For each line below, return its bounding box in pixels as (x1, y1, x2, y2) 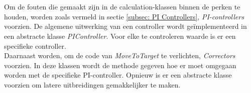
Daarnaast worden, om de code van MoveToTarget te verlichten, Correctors (4, 50, 235, 61)
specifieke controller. (4, 40, 66, 51)
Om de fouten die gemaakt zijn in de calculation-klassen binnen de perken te (4, 1, 240, 12)
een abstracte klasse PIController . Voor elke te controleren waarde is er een (4, 30, 236, 41)
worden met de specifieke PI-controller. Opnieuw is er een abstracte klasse (4, 70, 232, 80)
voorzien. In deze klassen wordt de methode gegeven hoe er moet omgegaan (4, 60, 236, 70)
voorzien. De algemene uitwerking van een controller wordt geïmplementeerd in (4, 21, 247, 31)
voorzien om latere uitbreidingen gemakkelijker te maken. (4, 79, 181, 90)
